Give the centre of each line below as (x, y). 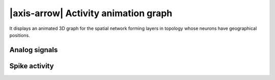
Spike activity (32, 66)
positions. (20, 35)
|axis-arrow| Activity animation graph (91, 13)
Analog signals (34, 50)
